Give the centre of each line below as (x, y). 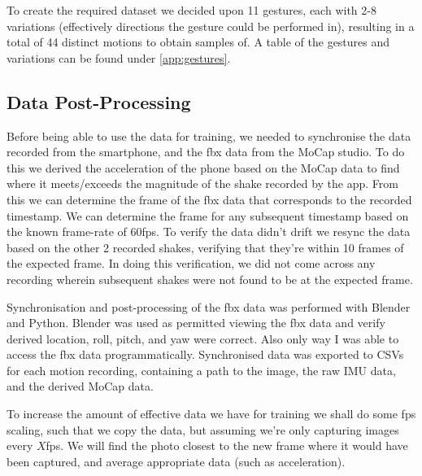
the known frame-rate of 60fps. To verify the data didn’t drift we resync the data (209, 231)
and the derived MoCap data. (80, 386)
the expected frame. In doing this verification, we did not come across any (191, 263)
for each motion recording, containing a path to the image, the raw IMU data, (201, 370)
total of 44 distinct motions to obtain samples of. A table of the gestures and (198, 42)
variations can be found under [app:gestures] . (119, 57)
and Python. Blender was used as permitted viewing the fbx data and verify (196, 323)
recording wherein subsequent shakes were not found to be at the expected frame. (210, 279)
